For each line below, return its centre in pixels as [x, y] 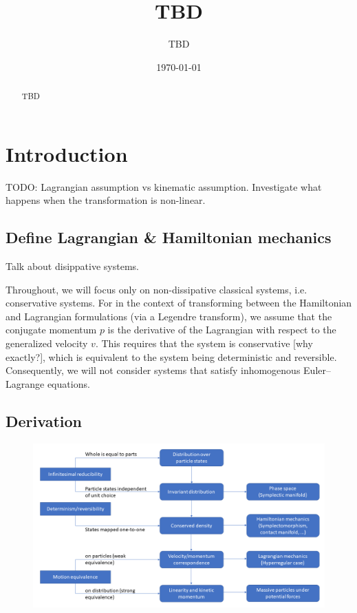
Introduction [67, 153]
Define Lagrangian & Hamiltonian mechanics [169, 237]
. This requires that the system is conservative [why [204, 343]
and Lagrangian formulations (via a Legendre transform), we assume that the [169, 316]
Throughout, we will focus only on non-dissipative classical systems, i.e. [156, 289]
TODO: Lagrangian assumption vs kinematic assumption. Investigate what [164, 186]
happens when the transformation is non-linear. [106, 200]
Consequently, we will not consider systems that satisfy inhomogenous [153, 370]
